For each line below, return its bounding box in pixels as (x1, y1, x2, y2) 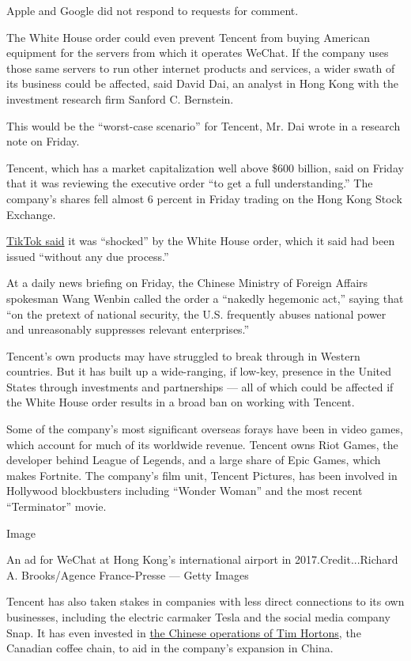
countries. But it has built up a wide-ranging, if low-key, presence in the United (6, 363, 392, 380)
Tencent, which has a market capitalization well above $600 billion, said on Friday (6, 159, 404, 176)
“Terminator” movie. (6, 498, 107, 515)
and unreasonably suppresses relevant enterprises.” (6, 321, 250, 338)
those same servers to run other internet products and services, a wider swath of (6, 59, 395, 76)
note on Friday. (6, 133, 80, 149)
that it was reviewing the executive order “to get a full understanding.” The (6, 175, 373, 191)
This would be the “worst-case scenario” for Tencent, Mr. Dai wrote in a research (6, 117, 401, 134)
